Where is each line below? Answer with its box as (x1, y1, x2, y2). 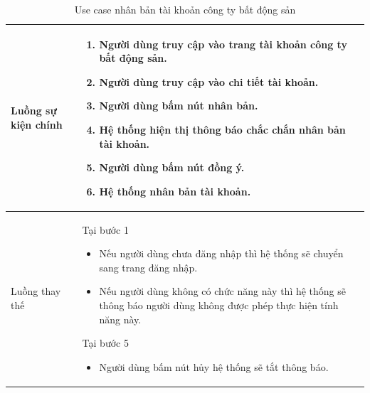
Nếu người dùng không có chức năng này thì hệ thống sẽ (99, 284, 347, 298)
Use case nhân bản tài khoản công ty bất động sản (74, 2, 296, 16)
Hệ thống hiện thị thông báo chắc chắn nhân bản (99, 122, 346, 136)
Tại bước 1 (82, 222, 129, 237)
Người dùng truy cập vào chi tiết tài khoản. (99, 74, 319, 89)
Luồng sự (11, 103, 57, 118)
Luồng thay (11, 284, 61, 298)
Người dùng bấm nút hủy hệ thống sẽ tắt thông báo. (99, 359, 329, 374)
